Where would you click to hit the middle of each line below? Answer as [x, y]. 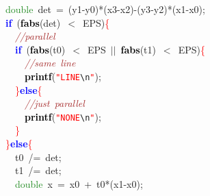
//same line [50, 63]
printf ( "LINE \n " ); [63, 76]
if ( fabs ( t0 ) [40, 49]
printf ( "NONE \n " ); [63, 116]
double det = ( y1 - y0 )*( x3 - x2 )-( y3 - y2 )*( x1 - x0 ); [105, 9]
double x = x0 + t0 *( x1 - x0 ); [79, 183]
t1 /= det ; [38, 170]
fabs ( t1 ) [138, 49]
